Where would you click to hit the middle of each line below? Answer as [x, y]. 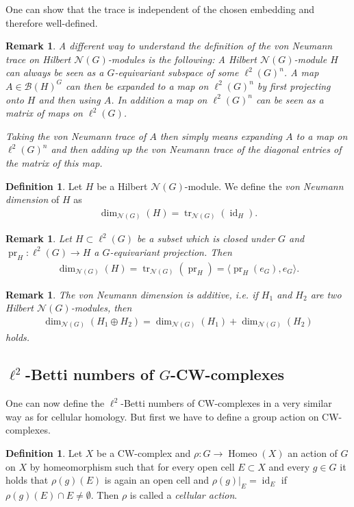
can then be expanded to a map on [137, 85]
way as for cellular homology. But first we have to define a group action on [162, 416]
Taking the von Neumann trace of [76, 135]
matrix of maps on [44, 113]
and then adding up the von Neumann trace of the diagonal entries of [196, 149]
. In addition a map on [159, 99]
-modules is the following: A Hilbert [182, 59]
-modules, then [101, 308]
